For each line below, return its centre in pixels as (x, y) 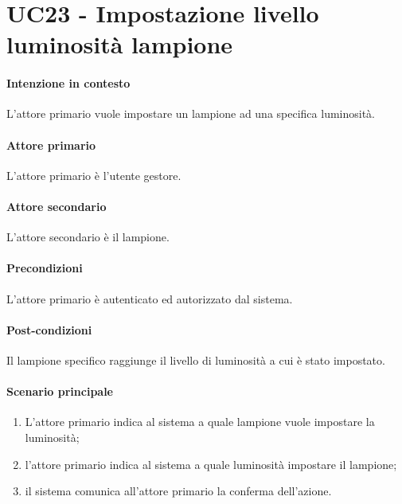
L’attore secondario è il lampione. (88, 237)
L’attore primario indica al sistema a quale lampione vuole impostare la (200, 422)
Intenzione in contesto (68, 83)
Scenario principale (60, 391)
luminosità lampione (120, 44)
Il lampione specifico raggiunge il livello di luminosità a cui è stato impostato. (196, 359)
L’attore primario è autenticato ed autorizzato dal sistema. (150, 298)
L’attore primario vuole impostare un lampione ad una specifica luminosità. (191, 113)
